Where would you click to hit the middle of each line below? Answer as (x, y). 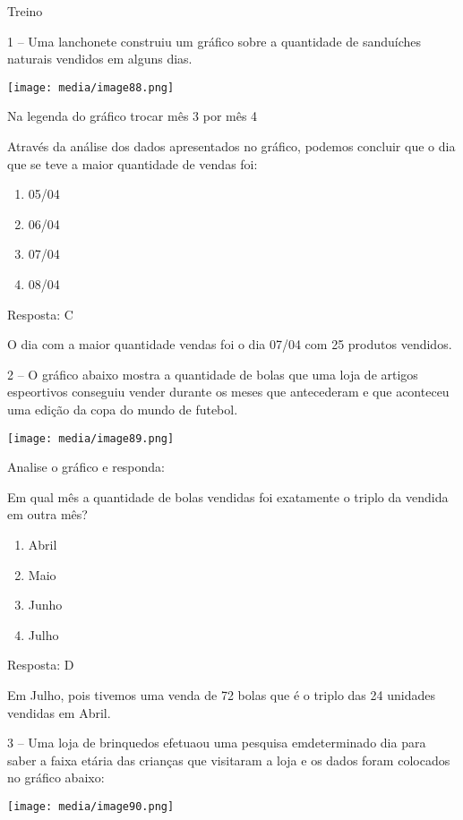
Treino (25, 11)
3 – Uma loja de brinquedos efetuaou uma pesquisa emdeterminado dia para (217, 743)
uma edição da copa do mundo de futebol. (123, 409)
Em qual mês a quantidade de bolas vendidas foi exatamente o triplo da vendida (228, 496)
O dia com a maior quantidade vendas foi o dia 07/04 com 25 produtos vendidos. (230, 344)
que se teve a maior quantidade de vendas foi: (133, 163)
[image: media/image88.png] (91, 87)
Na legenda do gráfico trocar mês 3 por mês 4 (133, 116)
